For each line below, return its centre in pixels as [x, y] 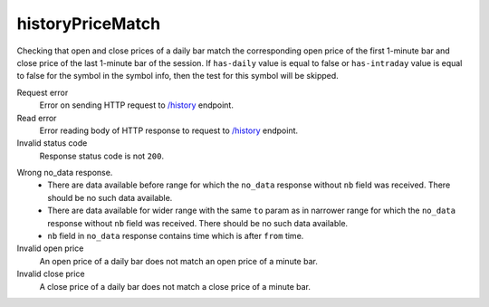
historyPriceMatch [89, 24]
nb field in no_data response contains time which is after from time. [176, 236]
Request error [43, 92]
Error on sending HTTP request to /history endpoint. [137, 105]
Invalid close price [51, 274]
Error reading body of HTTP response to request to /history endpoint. [169, 130]
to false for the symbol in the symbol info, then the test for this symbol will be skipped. [177, 76]
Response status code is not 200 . [102, 156]
